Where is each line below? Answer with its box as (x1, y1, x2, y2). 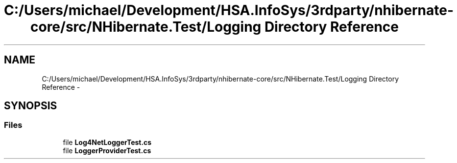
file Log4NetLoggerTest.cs (63, 138, 152, 146)
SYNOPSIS (4, 100, 57, 112)
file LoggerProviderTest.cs (63, 146, 151, 155)
